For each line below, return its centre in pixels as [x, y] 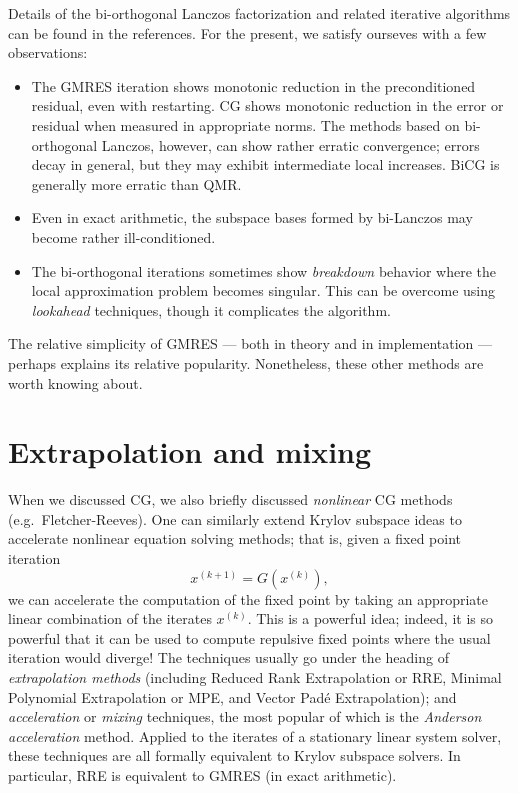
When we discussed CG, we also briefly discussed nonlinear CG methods [230, 499]
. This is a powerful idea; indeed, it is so [370, 618]
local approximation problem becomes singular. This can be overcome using [263, 290]
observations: [48, 52]
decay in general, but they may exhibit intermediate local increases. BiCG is [265, 164]
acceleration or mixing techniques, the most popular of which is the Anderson [245, 716]
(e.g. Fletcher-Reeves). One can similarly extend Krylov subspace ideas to [235, 518]
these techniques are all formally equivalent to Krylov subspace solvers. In [234, 755]
